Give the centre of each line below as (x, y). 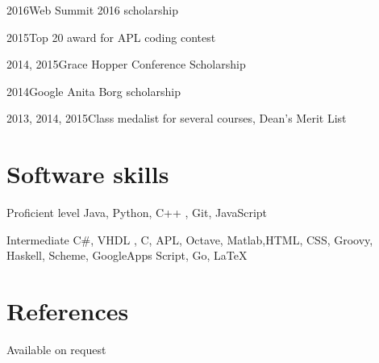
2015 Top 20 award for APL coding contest (111, 37)
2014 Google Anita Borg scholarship (94, 91)
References (68, 311)
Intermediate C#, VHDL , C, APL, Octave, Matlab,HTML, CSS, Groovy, (190, 239)
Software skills (88, 174)
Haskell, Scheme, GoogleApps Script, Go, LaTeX (127, 255)
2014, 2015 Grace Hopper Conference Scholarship (126, 64)
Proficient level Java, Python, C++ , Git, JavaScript (137, 213)
